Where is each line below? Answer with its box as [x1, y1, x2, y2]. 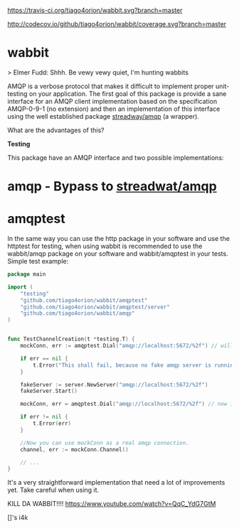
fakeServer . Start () [20, 387, 78, 395]
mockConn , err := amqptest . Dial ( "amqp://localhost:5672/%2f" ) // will [20, 343, 234, 350]
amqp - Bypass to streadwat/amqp [7, 178, 217, 195]
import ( [7, 284, 33, 291]
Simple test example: [7, 257, 69, 266]
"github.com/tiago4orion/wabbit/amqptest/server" [20, 303, 171, 311]
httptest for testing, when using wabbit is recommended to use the [7, 242, 203, 251]
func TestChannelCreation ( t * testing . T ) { [7, 335, 135, 343]
